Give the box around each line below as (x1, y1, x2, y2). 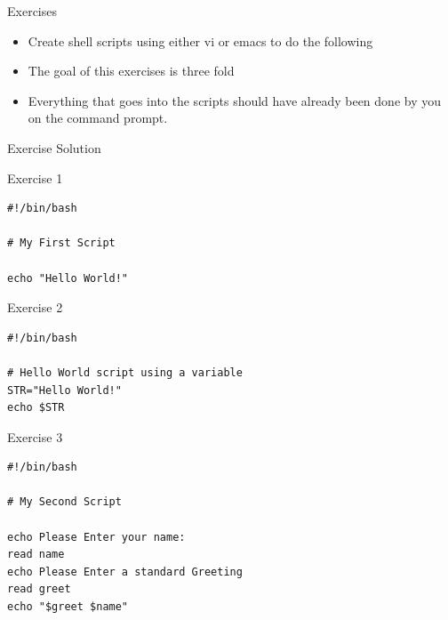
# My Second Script (7, 495, 122, 509)
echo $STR (7, 401, 65, 415)
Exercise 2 (7, 298, 63, 317)
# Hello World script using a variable (7, 366, 243, 379)
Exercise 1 (7, 168, 63, 187)
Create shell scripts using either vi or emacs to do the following (28, 31, 373, 50)
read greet (7, 583, 71, 596)
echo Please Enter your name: (7, 530, 186, 544)
